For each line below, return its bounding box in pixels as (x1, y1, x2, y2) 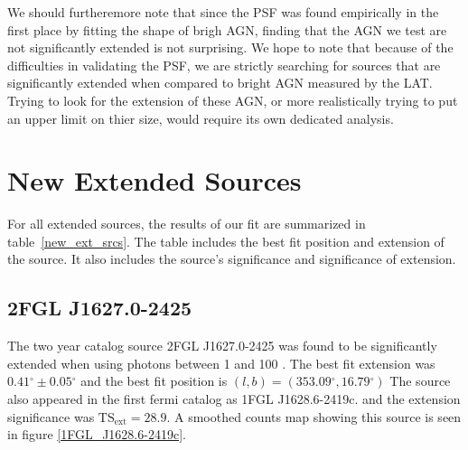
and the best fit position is (80, 371, 228, 390)
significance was (7, 407, 95, 426)
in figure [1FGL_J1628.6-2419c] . (7, 425, 186, 444)
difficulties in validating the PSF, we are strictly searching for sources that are (7, 55, 441, 74)
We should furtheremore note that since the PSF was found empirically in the (7, 3, 439, 21)
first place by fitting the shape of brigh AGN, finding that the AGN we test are (7, 20, 447, 39)
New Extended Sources (7, 162, 302, 199)
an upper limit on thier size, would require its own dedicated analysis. (7, 108, 394, 127)
